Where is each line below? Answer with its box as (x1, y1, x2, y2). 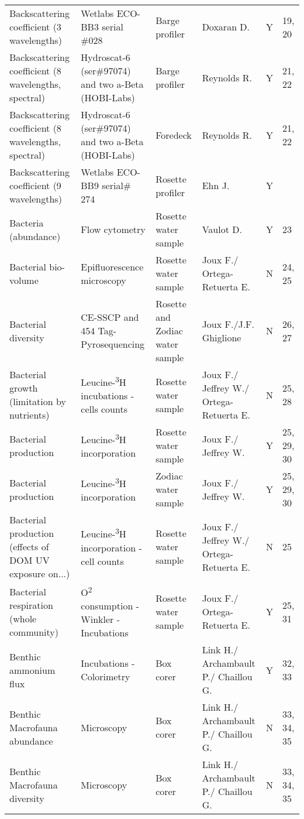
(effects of (9, 540, 49, 553)
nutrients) (9, 408, 50, 422)
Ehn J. (202, 179, 230, 192)
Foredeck (156, 128, 192, 142)
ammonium (9, 663, 56, 677)
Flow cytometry (81, 222, 146, 236)
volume (9, 273, 39, 287)
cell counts (81, 554, 124, 568)
